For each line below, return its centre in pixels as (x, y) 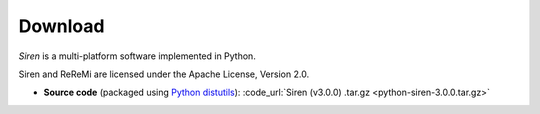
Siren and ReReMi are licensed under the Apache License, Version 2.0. (164, 74)
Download (61, 26)
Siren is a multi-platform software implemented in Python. (137, 56)
